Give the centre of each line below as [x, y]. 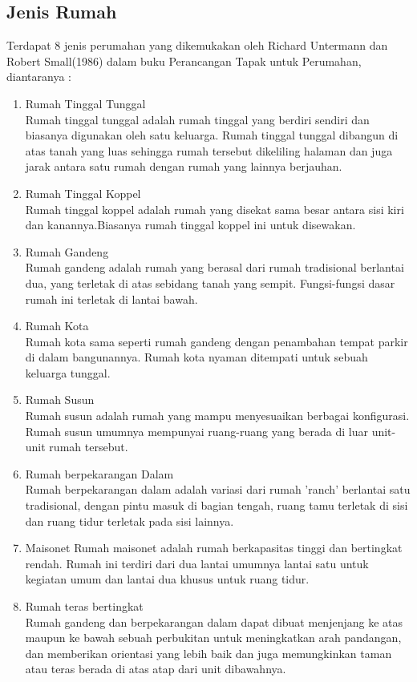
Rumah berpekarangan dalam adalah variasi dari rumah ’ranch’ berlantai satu [218, 489]
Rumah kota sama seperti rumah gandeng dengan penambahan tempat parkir [217, 341]
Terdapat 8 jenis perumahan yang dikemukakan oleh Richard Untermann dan [197, 45]
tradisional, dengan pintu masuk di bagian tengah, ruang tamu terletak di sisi [217, 505]
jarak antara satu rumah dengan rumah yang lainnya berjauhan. [184, 166]
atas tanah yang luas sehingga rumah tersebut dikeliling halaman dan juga [209, 150]
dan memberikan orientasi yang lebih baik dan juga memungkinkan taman [208, 653]
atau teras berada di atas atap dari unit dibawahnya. [156, 669]
